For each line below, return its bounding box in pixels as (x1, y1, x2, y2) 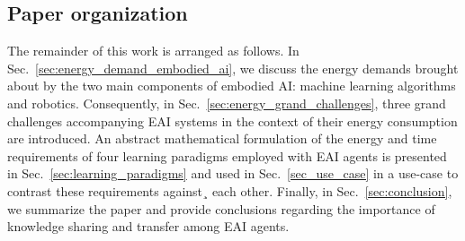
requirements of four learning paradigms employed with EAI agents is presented (7, 146, 447, 165)
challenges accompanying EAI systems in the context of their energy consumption (7, 111, 458, 130)
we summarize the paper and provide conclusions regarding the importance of (7, 199, 435, 218)
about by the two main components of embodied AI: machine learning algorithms (7, 76, 456, 95)
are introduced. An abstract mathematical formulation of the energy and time (7, 129, 437, 148)
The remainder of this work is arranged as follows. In (7, 41, 300, 60)
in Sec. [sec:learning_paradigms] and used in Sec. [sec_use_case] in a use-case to (7, 164, 459, 183)
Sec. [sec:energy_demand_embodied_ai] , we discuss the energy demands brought (7, 58, 459, 77)
